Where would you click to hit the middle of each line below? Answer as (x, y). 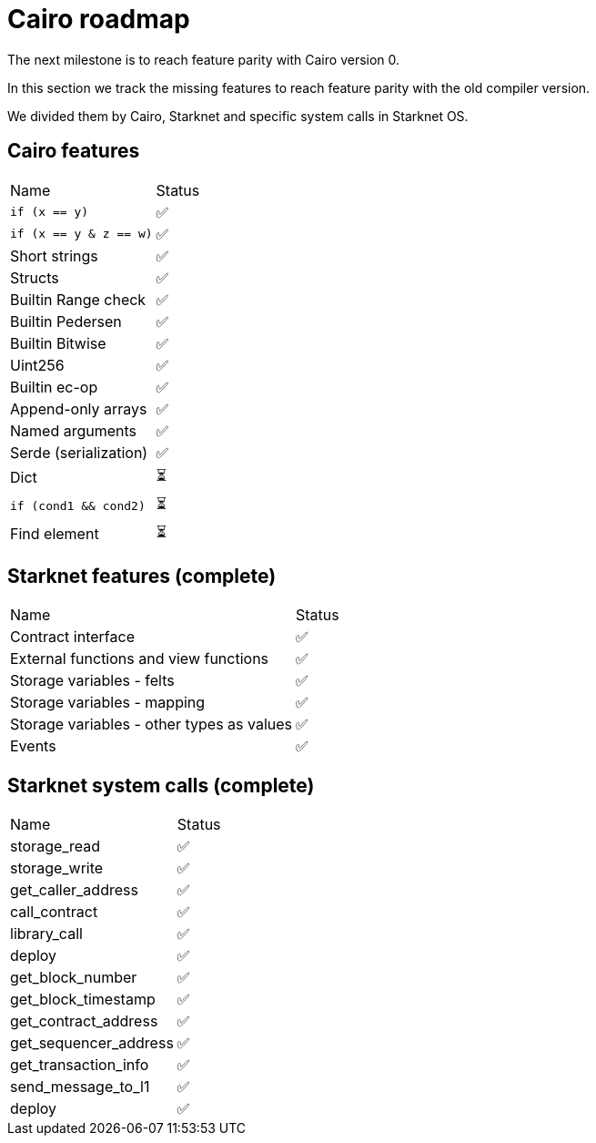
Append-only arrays (79, 408)
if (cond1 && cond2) (78, 505)
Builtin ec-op (54, 387)
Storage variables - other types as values (152, 725)
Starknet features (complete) (142, 577)
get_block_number (74, 978)
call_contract (54, 912)
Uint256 (37, 365)
